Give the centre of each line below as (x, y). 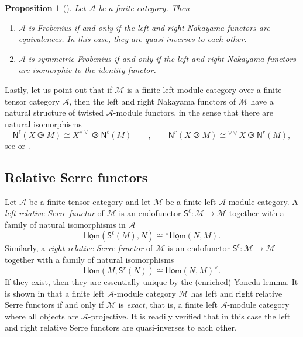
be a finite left (191, 201)
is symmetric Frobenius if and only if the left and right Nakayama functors (162, 58)
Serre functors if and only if (54, 305)
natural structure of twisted (54, 112)
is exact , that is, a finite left (168, 305)
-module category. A (262, 201)
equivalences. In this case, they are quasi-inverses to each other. (132, 39)
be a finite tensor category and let (90, 201)
